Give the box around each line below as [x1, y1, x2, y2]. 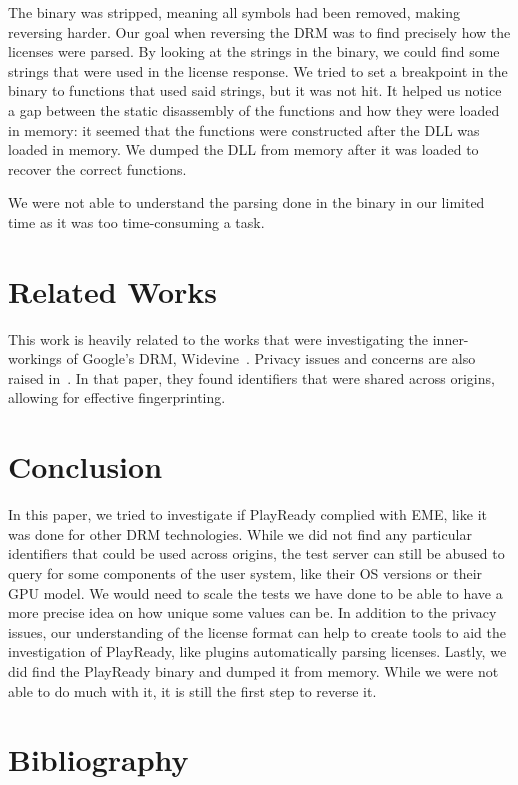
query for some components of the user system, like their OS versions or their [8, 562, 483, 583]
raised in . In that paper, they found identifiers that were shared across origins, [8, 367, 495, 388]
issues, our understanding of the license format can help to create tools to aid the [8, 621, 506, 642]
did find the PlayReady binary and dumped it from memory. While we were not [8, 660, 499, 681]
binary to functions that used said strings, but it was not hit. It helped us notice [8, 80, 502, 101]
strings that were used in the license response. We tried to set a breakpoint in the [8, 60, 508, 81]
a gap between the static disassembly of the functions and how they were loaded [8, 99, 500, 120]
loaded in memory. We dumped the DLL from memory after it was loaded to [8, 139, 479, 160]
